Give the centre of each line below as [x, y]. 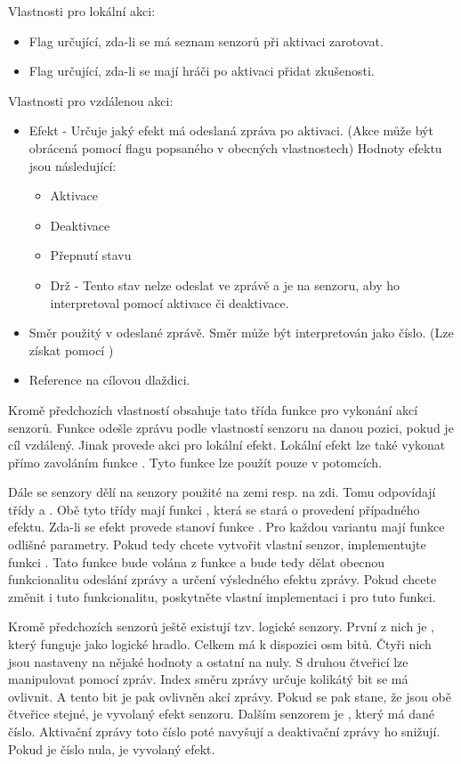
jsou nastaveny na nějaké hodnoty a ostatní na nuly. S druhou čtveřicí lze [208, 661]
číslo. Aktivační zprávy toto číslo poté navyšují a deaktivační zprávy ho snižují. [224, 731]
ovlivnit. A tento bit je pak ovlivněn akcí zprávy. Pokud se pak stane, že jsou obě [230, 696]
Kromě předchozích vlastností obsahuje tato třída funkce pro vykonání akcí [213, 409]
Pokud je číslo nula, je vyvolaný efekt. [112, 748]
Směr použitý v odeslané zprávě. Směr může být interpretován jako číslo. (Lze [241, 333]
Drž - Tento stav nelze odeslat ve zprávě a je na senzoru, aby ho [225, 284]
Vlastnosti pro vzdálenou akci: [91, 100]
